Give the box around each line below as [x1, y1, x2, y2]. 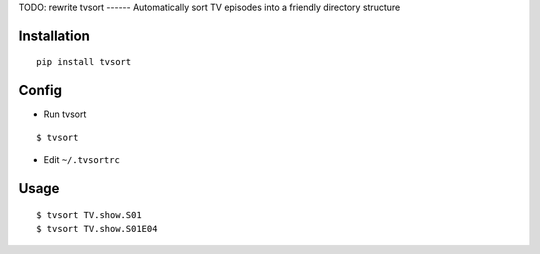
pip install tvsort [36, 56, 132, 68]
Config [18, 82, 62, 99]
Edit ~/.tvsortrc [43, 154, 120, 166]
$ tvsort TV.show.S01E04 [36, 223, 158, 234]
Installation [18, 27, 90, 44]
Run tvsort [43, 108, 87, 120]
